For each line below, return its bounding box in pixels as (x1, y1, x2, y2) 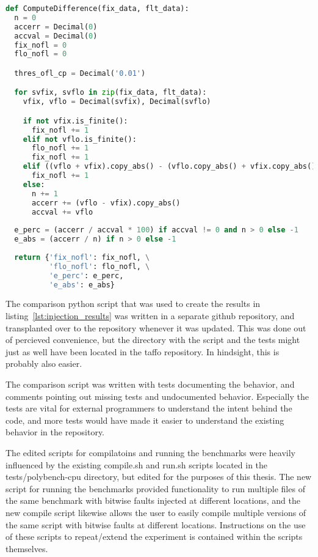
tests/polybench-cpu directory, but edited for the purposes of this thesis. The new (5, 470, 312, 483)
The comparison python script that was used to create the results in (5, 297, 261, 310)
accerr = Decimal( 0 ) (14, 22, 98, 31)
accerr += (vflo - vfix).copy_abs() (31, 198, 181, 207)
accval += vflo (31, 207, 93, 216)
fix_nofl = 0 (14, 40, 67, 50)
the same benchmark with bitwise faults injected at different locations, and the (5, 494, 300, 507)
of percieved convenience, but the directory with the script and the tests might (5, 333, 300, 346)
